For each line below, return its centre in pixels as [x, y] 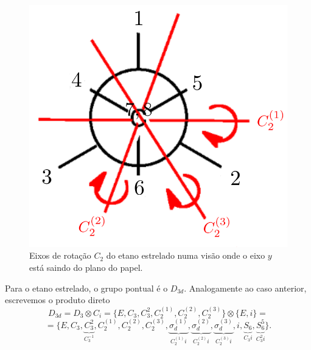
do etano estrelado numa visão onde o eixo [186, 255]
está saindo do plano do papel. [86, 268]
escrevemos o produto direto [58, 300]
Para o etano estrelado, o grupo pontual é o [86, 288]
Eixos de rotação [60, 255]
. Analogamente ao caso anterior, [245, 288]
